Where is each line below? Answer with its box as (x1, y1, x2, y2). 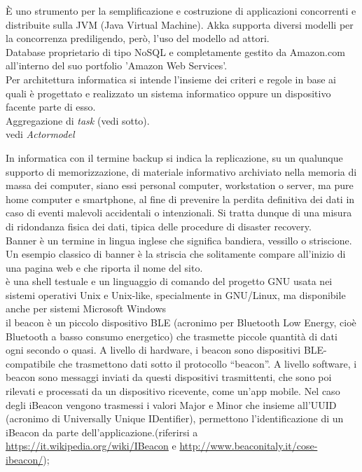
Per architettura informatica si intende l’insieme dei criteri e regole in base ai (6, 71, 337, 86)
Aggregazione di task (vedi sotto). (6, 113, 150, 127)
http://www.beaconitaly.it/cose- (179, 438, 318, 453)
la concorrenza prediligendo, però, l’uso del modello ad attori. (6, 31, 270, 46)
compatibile (6, 356, 55, 370)
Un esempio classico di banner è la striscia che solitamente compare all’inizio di (6, 247, 346, 261)
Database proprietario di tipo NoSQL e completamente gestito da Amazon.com (6, 44, 345, 59)
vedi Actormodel (6, 127, 75, 141)
